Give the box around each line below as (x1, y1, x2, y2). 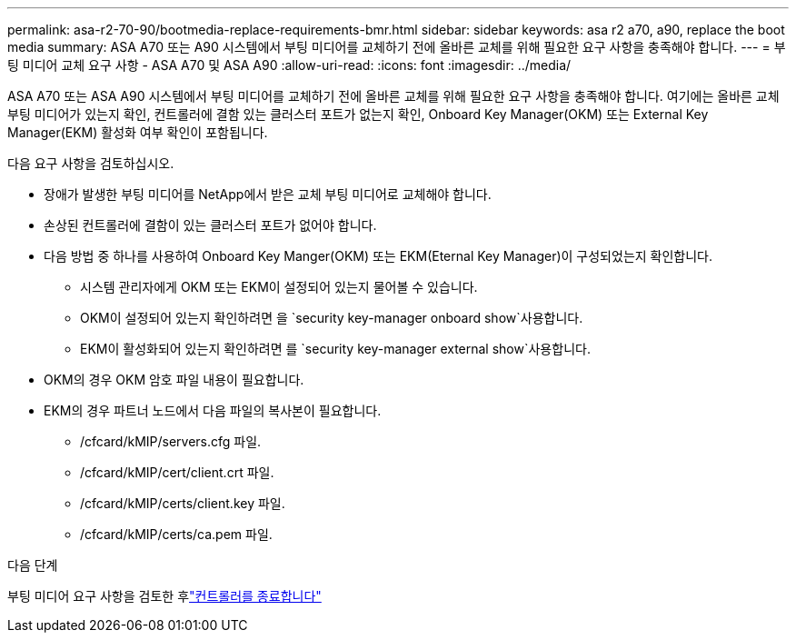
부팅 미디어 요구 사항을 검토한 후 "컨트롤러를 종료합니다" (7, 588, 322, 604)
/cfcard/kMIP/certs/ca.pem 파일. (80, 526, 273, 542)
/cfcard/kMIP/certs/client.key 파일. (80, 495, 285, 511)
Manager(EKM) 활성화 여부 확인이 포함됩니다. (7, 125, 268, 140)
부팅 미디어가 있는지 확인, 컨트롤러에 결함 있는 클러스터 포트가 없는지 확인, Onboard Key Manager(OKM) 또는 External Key (7, 106, 709, 122)
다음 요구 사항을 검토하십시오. (7, 155, 174, 171)
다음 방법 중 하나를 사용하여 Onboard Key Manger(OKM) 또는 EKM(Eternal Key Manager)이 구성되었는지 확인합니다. (44, 248, 713, 264)
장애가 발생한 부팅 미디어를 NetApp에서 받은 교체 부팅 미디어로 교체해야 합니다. (44, 186, 492, 202)
